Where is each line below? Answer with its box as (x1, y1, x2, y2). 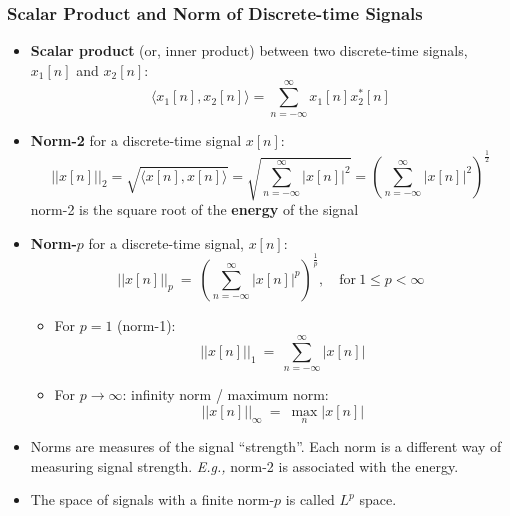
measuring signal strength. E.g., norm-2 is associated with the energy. (30, 455, 459, 476)
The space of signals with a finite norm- (30, 489, 275, 510)
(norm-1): (117, 314, 176, 335)
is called (285, 489, 335, 510)
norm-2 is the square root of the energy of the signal (30, 199, 359, 220)
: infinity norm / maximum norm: (122, 384, 329, 405)
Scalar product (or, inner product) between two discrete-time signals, (30, 40, 468, 61)
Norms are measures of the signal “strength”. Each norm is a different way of (30, 436, 502, 457)
